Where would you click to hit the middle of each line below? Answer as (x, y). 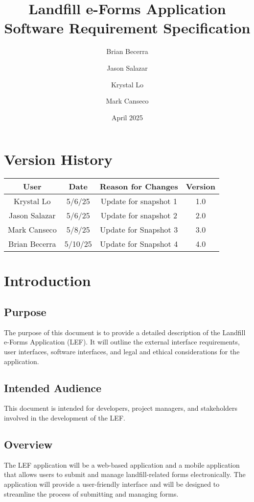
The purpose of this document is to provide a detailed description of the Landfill (125, 332)
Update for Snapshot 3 (139, 230)
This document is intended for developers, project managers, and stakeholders (121, 408)
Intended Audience (53, 387)
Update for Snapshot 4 (139, 244)
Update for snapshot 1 (139, 201)
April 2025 (127, 117)
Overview (28, 444)
